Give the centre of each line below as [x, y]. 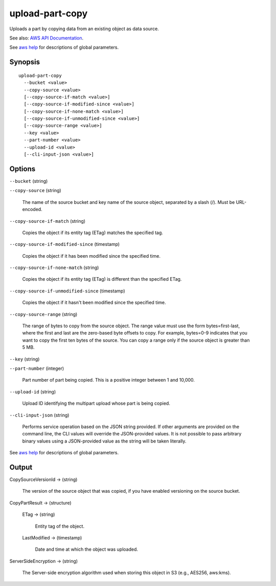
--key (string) [25, 359]
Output [21, 467]
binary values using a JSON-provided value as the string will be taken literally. [104, 441]
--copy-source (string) [35, 191]
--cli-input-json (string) [39, 415]
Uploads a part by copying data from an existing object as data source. [84, 29]
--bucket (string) [29, 181]
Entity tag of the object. [60, 526]
